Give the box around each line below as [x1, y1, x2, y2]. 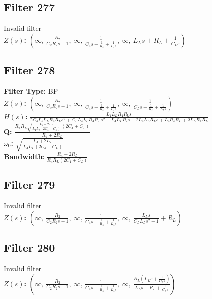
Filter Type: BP [4, 86, 58, 96]
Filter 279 [4, 177, 55, 192]
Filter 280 [4, 240, 55, 255]
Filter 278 [4, 62, 55, 78]
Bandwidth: [4, 151, 44, 161]
